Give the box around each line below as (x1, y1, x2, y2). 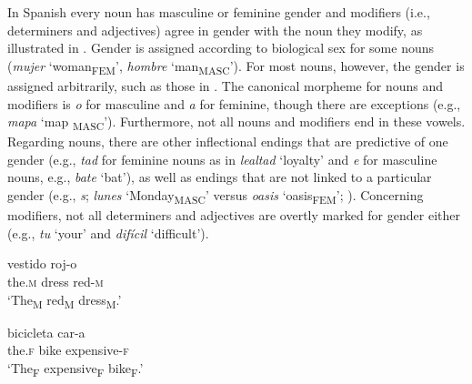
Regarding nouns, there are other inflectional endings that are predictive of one (7, 132, 448, 151)
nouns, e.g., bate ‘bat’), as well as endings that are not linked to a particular (7, 167, 432, 187)
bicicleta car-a (7, 322, 85, 341)
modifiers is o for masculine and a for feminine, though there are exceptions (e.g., (7, 94, 461, 113)
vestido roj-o (7, 254, 77, 273)
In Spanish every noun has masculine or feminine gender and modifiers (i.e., (7, 3, 430, 21)
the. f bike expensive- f (7, 340, 129, 359)
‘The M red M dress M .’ (7, 289, 122, 311)
